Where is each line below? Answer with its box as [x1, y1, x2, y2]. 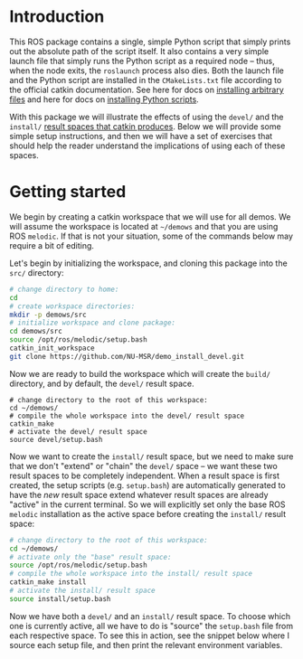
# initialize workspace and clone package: [9, 318, 176, 327]
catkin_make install [9, 578, 88, 587]
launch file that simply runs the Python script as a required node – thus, [9, 55, 276, 66]
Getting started [9, 182, 127, 202]
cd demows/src [9, 327, 63, 336]
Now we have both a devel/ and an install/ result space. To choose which [9, 610, 291, 621]
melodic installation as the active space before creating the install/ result [9, 508, 287, 519]
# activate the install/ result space [9, 586, 156, 595]
